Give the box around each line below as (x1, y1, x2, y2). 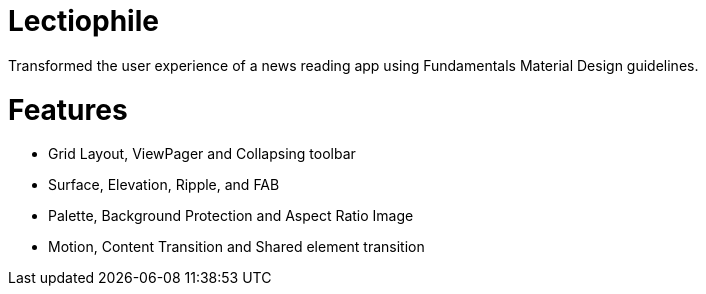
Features (8, 92, 128, 127)
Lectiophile (8, 4, 159, 38)
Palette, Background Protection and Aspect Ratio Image (48, 207, 414, 225)
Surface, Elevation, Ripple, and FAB (48, 176, 280, 194)
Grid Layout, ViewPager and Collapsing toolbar (48, 145, 356, 163)
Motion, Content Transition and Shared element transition (48, 238, 425, 256)
